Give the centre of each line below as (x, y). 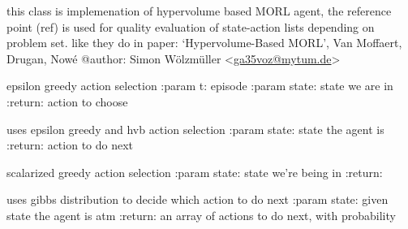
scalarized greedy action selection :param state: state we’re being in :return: (195, 172)
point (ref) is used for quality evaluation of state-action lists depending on (191, 26)
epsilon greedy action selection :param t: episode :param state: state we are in (200, 86)
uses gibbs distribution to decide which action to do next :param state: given (198, 199)
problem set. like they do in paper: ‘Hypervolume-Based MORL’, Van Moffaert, (204, 43)
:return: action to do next (70, 145)
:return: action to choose (67, 101)
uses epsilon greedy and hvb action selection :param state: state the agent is (195, 129)
